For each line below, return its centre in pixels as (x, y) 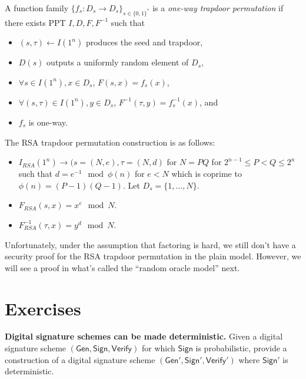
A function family (37, 8)
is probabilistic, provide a (241, 348)
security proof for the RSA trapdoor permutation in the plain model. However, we (153, 256)
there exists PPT (35, 22)
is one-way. (48, 122)
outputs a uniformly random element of (118, 62)
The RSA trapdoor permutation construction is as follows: (110, 142)
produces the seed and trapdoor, (144, 42)
